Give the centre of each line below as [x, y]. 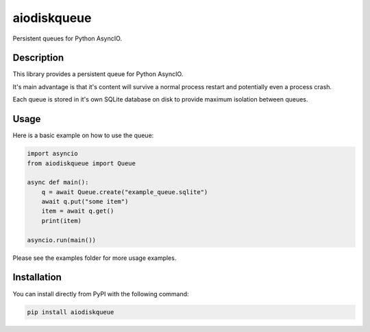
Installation [37, 277]
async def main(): [58, 182]
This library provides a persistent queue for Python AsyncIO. [98, 74]
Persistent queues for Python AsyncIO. [67, 38]
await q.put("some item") [85, 202]
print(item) [62, 221]
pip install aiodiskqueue [71, 312]
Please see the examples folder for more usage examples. [95, 258]
